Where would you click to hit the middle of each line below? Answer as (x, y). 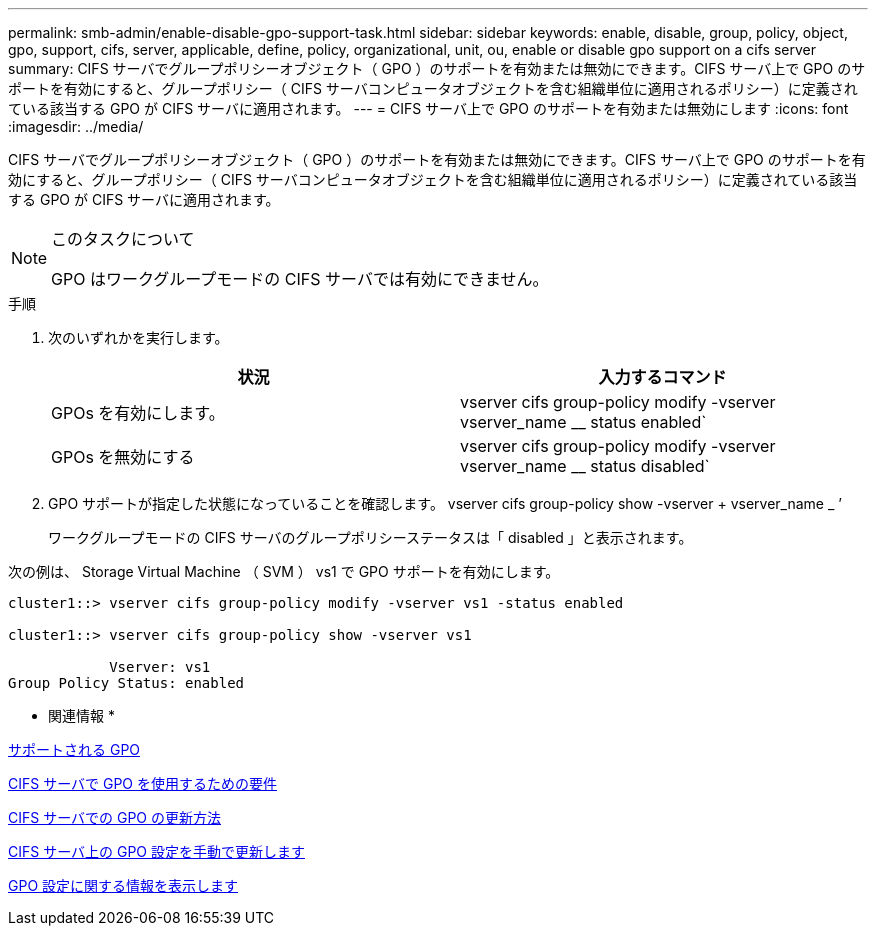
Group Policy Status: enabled (126, 683)
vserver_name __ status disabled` (585, 466)
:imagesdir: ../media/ (76, 126)
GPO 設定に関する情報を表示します (123, 885)
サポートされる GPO (74, 749)
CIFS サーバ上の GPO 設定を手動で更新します (156, 851)
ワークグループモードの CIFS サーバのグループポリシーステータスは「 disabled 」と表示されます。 (370, 537)
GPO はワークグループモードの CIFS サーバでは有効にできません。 (300, 279)
